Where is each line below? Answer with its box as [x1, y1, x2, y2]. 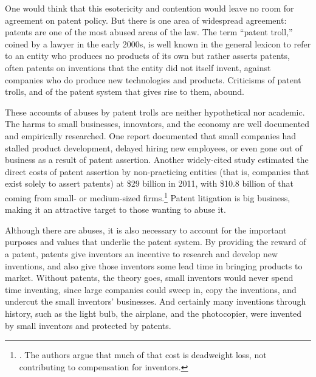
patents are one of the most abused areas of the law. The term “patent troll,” [5, 26, 293, 38]
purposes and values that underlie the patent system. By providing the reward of [5, 235, 306, 248]
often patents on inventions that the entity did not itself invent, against [5, 61, 271, 74]
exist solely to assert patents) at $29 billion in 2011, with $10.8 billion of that [5, 177, 294, 190]
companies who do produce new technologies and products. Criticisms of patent [5, 73, 301, 86]
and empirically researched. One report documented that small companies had [5, 129, 297, 142]
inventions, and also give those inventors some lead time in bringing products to [5, 259, 303, 272]
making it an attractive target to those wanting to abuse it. [5, 203, 226, 216]
